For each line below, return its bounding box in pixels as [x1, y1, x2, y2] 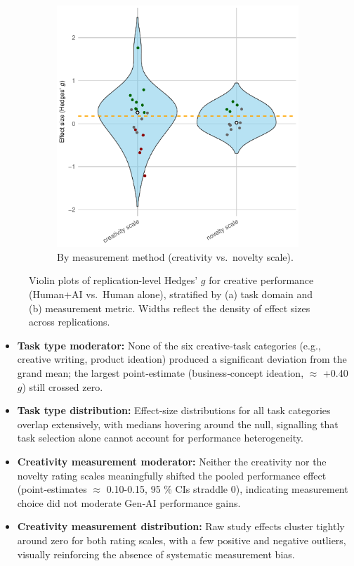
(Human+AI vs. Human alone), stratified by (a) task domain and [29, 287, 313, 302]
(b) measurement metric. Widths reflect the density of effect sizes [29, 300, 310, 315]
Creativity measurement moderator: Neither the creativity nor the [17, 454, 327, 468]
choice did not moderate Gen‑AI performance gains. [17, 495, 241, 510]
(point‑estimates [17, 482, 87, 496]
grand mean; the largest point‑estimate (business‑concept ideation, [17, 366, 304, 380]
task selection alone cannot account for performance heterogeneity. [17, 430, 303, 445]
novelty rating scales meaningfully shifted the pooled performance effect [17, 468, 327, 482]
